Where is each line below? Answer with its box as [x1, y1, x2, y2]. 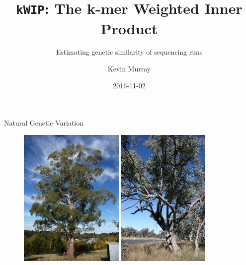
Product [100, 18, 158, 38]
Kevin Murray [107, 64, 151, 74]
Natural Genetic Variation [4, 118, 84, 128]
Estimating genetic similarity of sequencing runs [56, 47, 203, 57]
